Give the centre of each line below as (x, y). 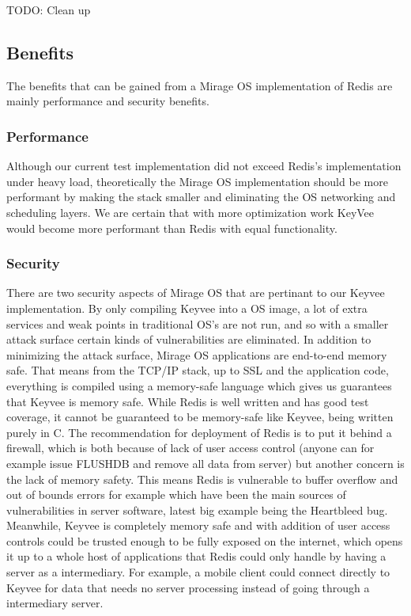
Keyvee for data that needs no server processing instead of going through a (188, 587)
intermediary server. (55, 603)
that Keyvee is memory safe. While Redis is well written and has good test (188, 401)
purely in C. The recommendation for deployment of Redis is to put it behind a (199, 432)
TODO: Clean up (49, 10)
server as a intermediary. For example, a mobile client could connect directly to (198, 572)
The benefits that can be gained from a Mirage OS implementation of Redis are (200, 85)
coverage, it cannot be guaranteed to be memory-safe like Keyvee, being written (200, 417)
